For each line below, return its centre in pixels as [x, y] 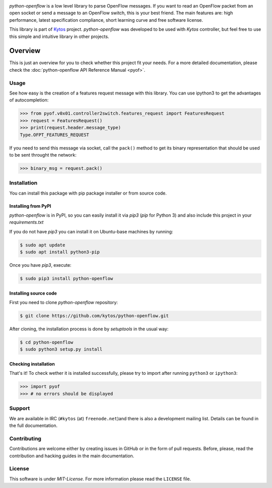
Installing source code [33, 293]
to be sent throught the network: [43, 155]
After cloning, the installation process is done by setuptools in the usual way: [89, 329]
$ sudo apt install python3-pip [60, 252]
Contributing [25, 438]
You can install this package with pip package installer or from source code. [88, 193]
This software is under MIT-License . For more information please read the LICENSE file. [100, 479]
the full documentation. [33, 425]
